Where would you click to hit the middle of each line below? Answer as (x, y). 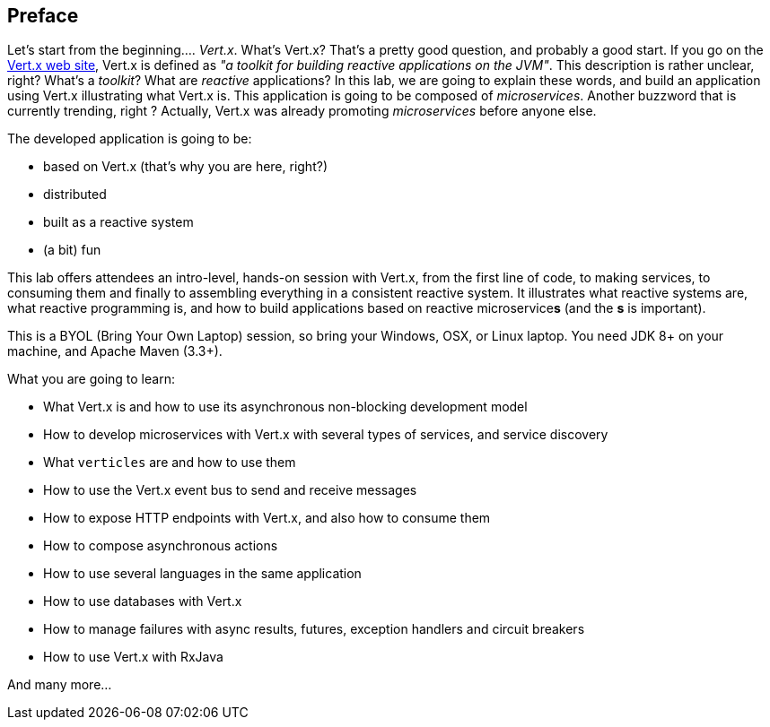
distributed (75, 195)
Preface (43, 16)
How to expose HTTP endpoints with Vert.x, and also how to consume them (267, 518)
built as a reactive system (118, 222)
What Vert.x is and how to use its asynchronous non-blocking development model (285, 407)
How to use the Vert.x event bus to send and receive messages (230, 490)
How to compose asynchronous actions (161, 546)
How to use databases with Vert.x (143, 602)
